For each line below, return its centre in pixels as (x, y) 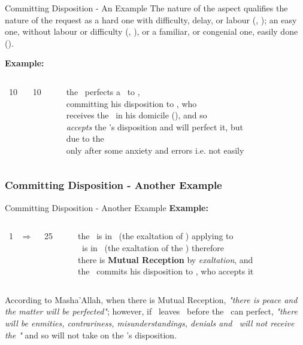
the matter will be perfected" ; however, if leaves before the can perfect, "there (151, 311)
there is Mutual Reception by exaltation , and (166, 259)
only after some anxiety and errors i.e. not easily (155, 150)
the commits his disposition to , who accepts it (166, 271)
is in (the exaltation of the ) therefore (153, 247)
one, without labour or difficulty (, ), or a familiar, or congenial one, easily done (151, 31)
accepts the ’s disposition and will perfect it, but (154, 126)
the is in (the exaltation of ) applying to (156, 236)
